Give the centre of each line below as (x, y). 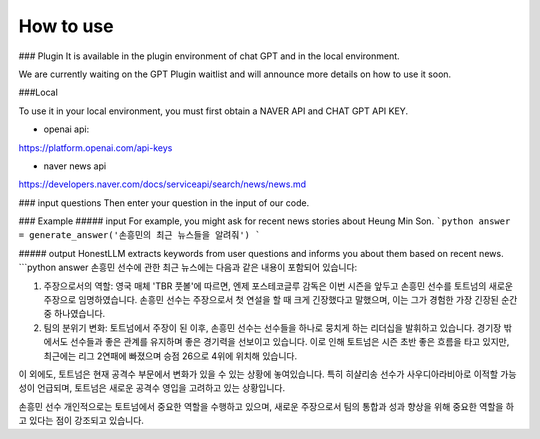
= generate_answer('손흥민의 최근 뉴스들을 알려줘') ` (139, 235)
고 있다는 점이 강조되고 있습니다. (81, 421)
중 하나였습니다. (74, 314)
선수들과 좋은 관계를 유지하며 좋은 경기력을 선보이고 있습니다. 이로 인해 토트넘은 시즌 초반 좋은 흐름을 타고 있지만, (290, 342)
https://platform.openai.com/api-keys (95, 147)
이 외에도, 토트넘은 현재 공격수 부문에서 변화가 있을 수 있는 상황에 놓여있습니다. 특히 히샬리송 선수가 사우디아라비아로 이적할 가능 (267, 374)
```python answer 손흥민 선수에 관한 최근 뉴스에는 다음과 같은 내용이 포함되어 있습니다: (188, 267)
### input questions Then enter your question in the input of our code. (164, 202)
